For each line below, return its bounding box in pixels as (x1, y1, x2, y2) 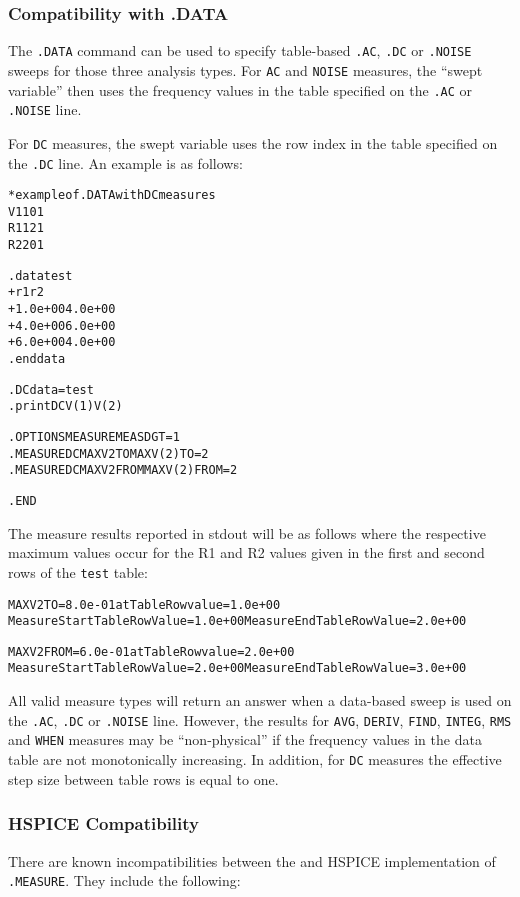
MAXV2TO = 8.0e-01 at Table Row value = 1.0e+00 (8, 597, 281, 612)
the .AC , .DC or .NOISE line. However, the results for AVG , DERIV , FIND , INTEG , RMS (8, 709, 512, 730)
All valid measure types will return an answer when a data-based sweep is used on (8, 690, 512, 711)
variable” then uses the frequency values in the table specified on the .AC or (8, 79, 473, 100)
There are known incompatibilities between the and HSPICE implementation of (8, 850, 496, 871)
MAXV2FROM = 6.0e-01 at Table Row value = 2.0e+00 (8, 644, 295, 659)
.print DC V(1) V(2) (8, 399, 123, 414)
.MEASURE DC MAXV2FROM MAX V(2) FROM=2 (8, 463, 238, 478)
